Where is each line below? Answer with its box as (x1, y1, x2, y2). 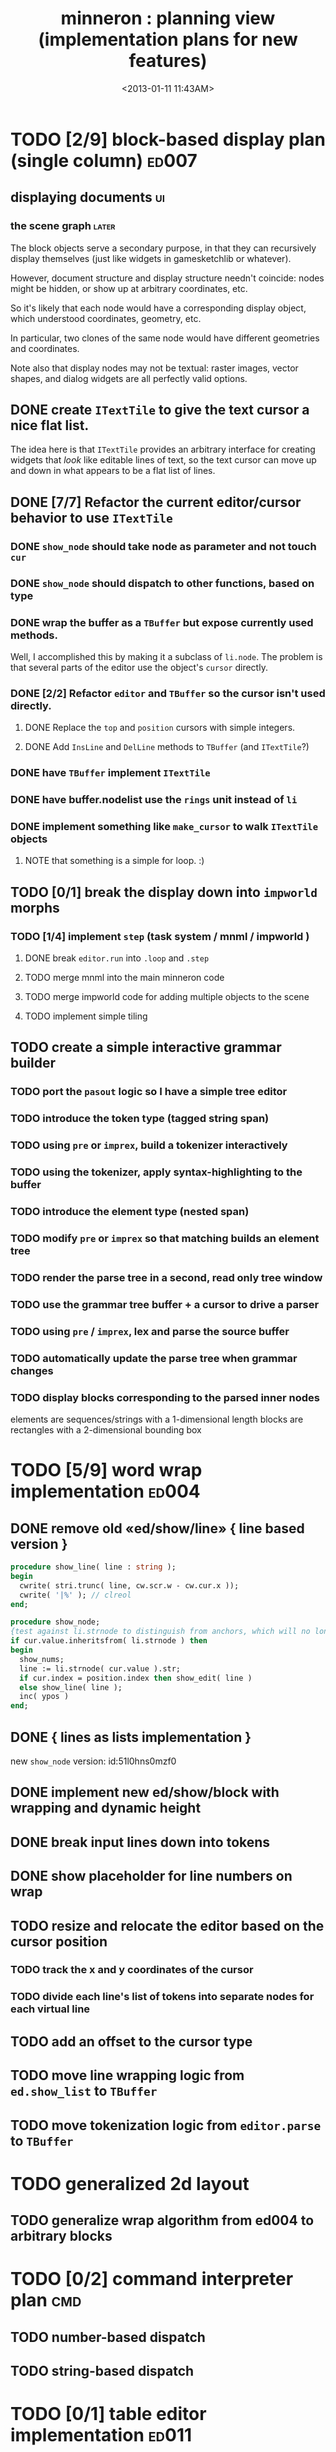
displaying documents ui (10, 189, 165, 206)
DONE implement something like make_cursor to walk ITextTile (10, 820, 319, 834)
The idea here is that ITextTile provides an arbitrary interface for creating (10, 443, 316, 456)
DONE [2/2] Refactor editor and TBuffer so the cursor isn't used (10, 686, 326, 700)
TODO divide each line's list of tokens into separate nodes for (10, 1990, 315, 2004)
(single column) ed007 (10, 149, 198, 172)
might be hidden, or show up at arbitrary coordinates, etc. (10, 282, 248, 294)
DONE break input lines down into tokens (10, 1833, 271, 1851)
